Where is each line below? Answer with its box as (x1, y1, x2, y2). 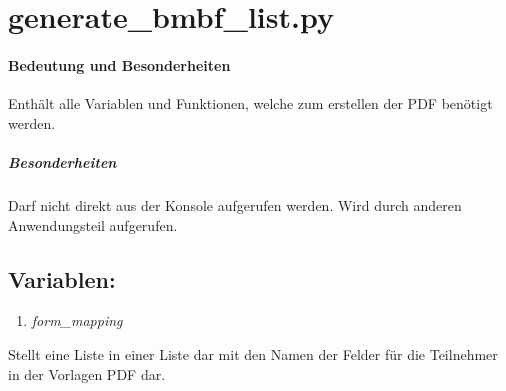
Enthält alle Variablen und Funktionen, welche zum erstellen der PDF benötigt (8, 93, 493, 114)
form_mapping (31, 310, 123, 331)
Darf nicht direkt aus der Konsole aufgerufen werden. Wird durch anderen (8, 194, 462, 215)
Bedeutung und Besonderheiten (8, 54, 231, 75)
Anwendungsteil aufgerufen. (8, 214, 178, 235)
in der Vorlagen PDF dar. (8, 363, 166, 384)
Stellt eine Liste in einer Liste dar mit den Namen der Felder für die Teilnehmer (8, 343, 498, 364)
